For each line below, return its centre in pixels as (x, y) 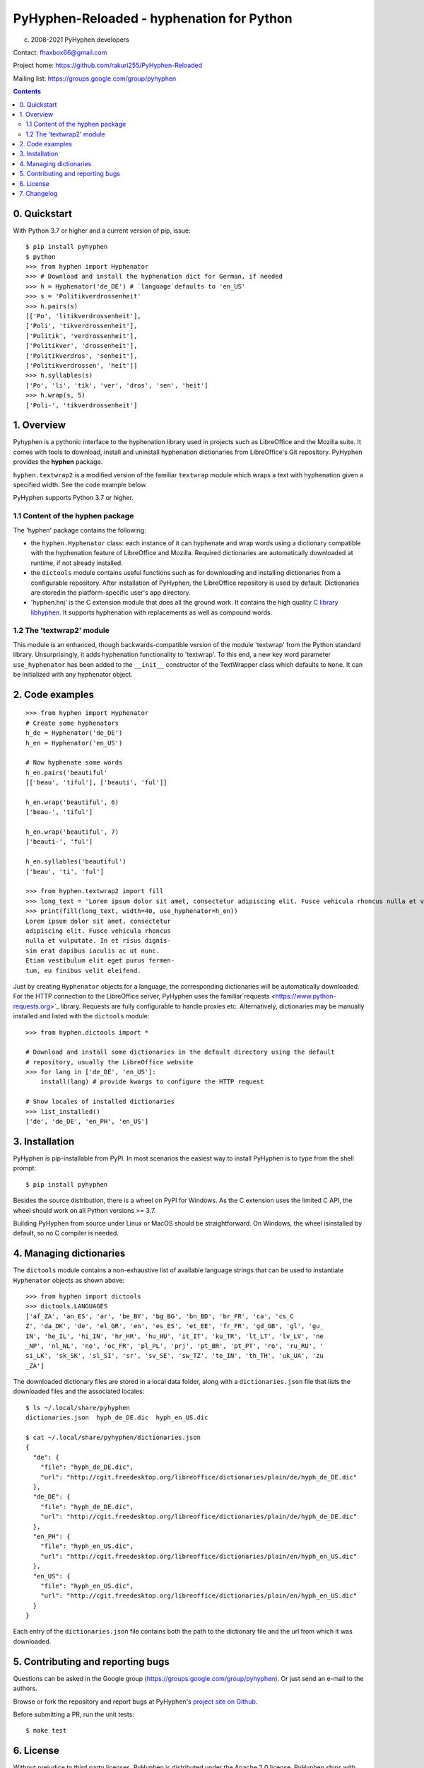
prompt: (25, 1168)
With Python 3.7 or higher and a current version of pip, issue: (102, 231)
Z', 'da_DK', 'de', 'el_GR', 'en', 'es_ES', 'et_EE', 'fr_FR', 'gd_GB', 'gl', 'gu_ (175, 1326)
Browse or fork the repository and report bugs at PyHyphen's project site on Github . (135, 1702)
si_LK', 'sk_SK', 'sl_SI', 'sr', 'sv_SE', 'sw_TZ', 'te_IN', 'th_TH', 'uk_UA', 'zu (175, 1356)
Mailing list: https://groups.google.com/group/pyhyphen (95, 78)
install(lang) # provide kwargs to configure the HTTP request (152, 1082)
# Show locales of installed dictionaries (100, 1102)
